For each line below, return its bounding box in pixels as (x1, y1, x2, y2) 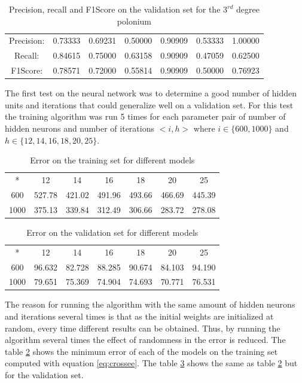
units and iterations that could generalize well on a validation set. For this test (5, 98, 294, 111)
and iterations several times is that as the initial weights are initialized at (5, 310, 274, 323)
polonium (117, 14, 152, 27)
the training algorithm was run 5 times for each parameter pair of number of (5, 110, 286, 123)
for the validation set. (5, 369, 84, 381)
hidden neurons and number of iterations (5, 122, 154, 134)
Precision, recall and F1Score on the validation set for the (8, 3, 221, 15)
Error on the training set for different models (30, 154, 195, 166)
